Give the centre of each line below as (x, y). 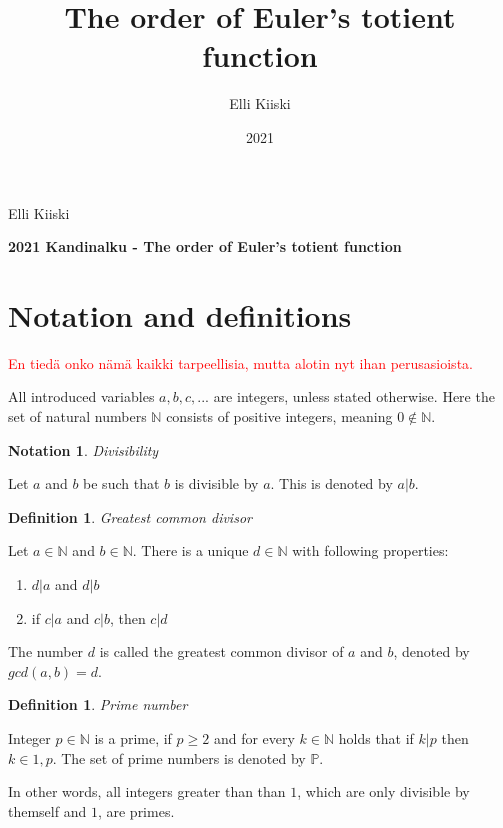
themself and (47, 810)
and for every (254, 737)
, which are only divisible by (383, 791)
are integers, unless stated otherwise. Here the (354, 396)
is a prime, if (133, 737)
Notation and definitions (180, 314)
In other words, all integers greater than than (147, 791)
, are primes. (136, 810)
